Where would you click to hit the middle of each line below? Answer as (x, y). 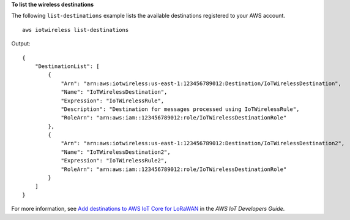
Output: (21, 44)
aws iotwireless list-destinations (76, 30)
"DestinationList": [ (67, 66)
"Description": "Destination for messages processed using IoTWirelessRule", (180, 109)
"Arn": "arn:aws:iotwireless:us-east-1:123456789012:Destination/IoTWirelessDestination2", (203, 143)
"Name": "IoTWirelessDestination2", (116, 152)
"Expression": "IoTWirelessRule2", (114, 161)
